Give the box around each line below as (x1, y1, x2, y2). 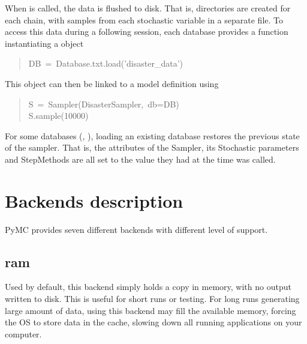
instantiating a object (5, 37, 84, 49)
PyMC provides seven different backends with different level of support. (5, 223, 268, 235)
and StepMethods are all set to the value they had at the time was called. (5, 152, 276, 165)
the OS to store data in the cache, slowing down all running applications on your (5, 316, 302, 328)
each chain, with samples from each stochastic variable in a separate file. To (5, 13, 284, 26)
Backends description (5, 188, 183, 213)
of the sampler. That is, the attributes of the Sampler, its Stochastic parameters (5, 141, 299, 154)
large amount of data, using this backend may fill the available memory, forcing (5, 304, 296, 316)
